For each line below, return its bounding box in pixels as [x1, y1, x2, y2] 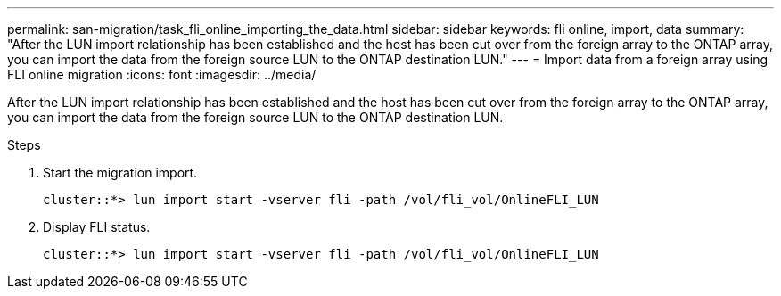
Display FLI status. [43, 219, 151, 234]
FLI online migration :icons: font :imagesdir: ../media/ [7, 67, 317, 82]
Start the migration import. [43, 165, 198, 180]
